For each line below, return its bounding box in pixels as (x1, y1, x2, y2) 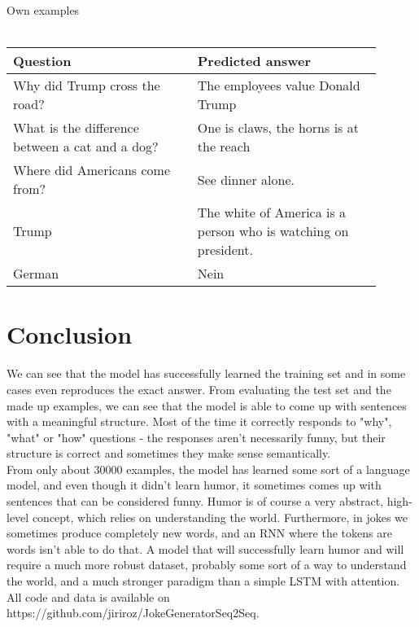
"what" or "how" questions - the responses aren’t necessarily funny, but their (7, 428, 386, 445)
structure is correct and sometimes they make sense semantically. (7, 445, 331, 462)
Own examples (7, 2, 80, 18)
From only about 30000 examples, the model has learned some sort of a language (7, 460, 410, 477)
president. (197, 240, 253, 260)
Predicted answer (197, 51, 312, 71)
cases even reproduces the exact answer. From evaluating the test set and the (7, 380, 391, 397)
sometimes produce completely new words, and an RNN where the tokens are (7, 524, 392, 541)
